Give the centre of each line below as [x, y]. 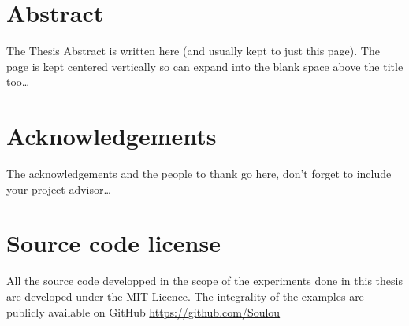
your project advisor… [59, 189]
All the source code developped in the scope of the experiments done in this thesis [204, 281]
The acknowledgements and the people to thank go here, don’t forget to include [199, 174]
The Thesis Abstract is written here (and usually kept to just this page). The [193, 51]
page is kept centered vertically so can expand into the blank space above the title [205, 66]
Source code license [113, 243]
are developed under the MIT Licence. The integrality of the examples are [185, 296]
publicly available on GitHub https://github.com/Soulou [143, 311]
